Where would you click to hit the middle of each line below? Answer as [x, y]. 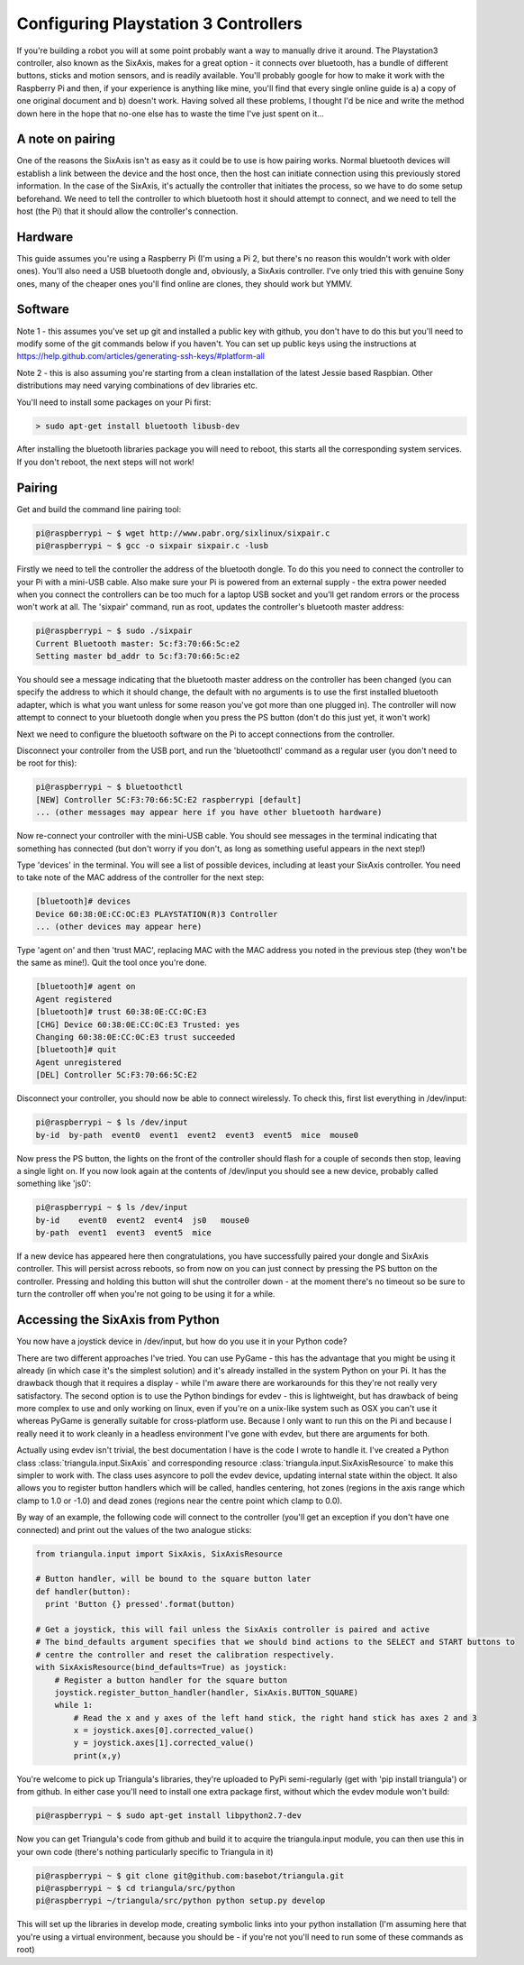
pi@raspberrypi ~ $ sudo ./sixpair [114, 631]
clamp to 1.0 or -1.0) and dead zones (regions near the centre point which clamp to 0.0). [180, 1501]
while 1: [74, 1705]
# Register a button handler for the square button [171, 1680]
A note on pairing [66, 139]
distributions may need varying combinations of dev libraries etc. [137, 386]
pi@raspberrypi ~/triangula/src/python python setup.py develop [181, 1901]
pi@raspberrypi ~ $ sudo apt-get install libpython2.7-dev [168, 1816]
